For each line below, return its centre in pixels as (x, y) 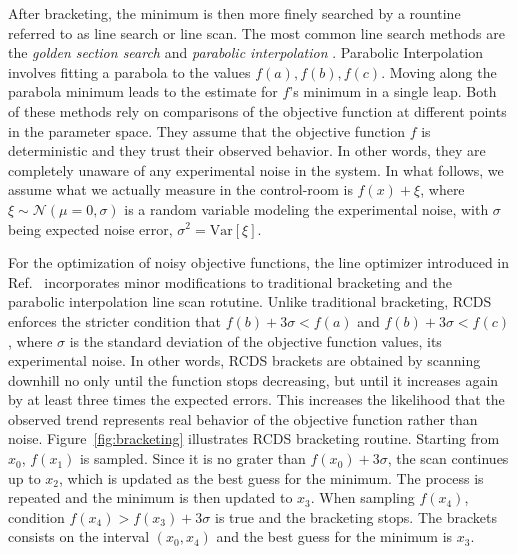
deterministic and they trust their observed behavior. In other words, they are (247, 150)
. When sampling (362, 497)
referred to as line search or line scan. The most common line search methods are (256, 32)
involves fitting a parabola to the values (129, 71)
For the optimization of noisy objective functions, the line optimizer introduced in (259, 262)
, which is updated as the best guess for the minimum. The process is (271, 477)
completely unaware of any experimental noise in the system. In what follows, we (256, 169)
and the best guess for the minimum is (334, 536)
